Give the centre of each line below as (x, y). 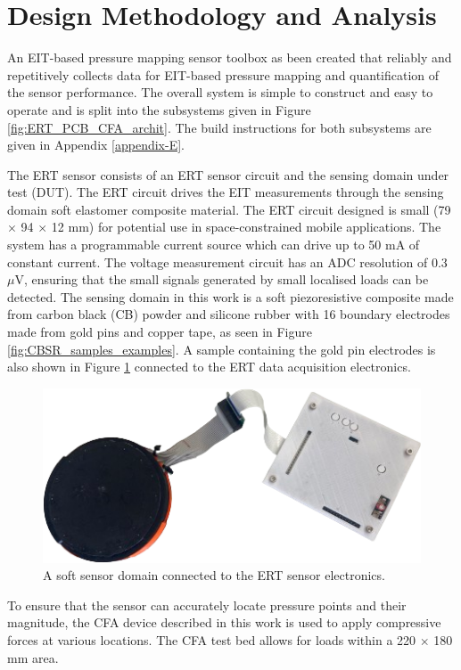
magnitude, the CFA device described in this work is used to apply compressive (224, 622)
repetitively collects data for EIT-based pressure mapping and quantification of (223, 74)
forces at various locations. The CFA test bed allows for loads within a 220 (212, 640)
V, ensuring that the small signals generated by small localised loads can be (222, 279)
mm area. (33, 657)
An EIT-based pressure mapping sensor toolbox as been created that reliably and (230, 57)
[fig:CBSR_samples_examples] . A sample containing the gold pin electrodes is (222, 349)
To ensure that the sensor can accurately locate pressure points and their (207, 605)
